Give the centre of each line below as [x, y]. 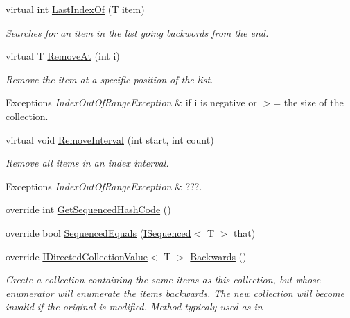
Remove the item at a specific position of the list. [110, 79]
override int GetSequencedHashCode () [88, 209]
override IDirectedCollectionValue [77, 256]
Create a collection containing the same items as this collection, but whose [163, 279]
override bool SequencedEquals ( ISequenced [98, 232]
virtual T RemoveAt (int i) [63, 56]
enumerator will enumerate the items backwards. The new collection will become [175, 293]
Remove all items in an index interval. [87, 163]
